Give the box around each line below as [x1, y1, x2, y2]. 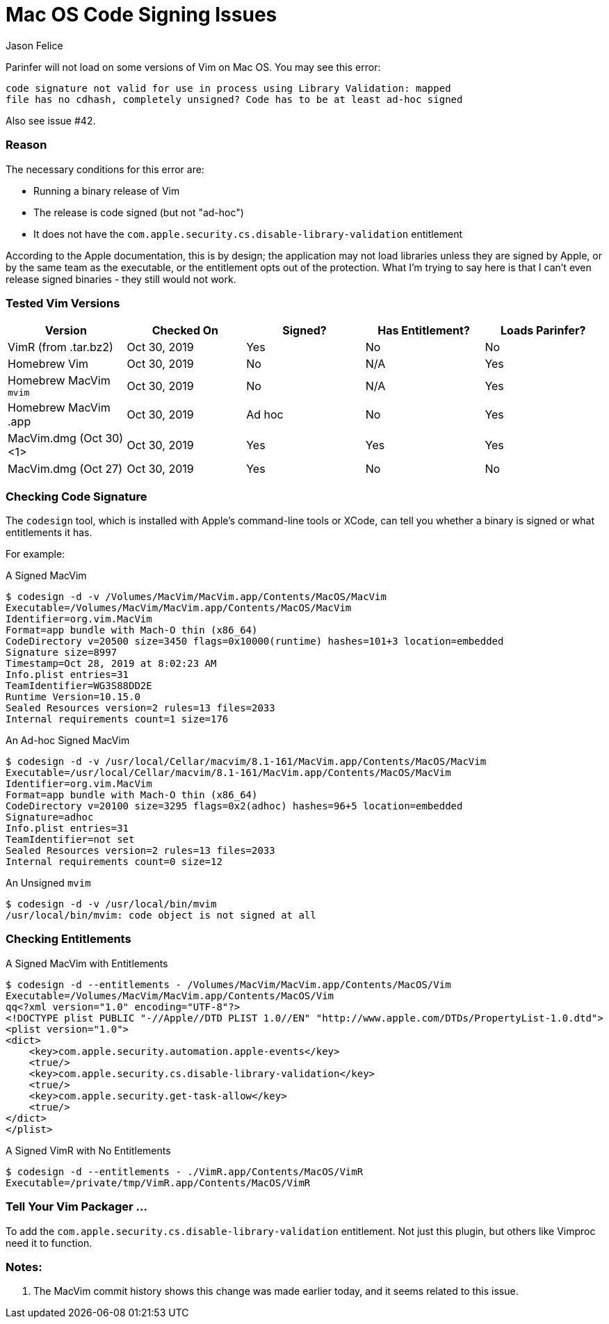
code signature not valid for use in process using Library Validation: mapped [6, 82, 451, 94]
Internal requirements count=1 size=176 [6, 713, 229, 725]
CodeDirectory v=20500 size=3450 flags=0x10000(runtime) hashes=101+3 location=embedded [6, 636, 504, 647]
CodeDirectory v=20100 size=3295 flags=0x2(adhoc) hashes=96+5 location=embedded [6, 800, 463, 812]
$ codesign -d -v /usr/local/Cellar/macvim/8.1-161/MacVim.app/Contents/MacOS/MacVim [6, 756, 487, 767]
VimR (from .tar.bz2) [8, 340, 113, 355]
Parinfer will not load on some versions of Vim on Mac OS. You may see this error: [6, 60, 381, 73]
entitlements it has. [6, 526, 92, 538]
